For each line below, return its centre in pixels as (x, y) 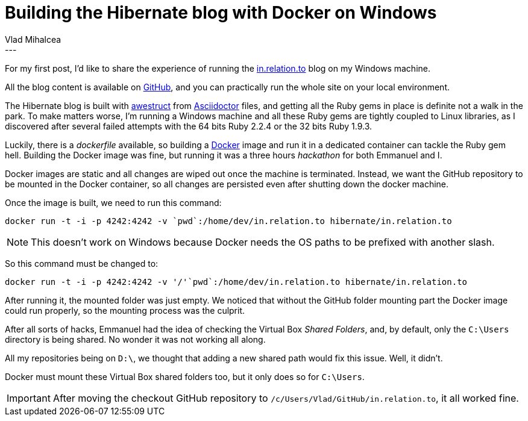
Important (29, 398)
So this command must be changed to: (82, 263)
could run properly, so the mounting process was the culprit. (125, 310)
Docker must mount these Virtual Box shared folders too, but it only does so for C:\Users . (185, 376)
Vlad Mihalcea (33, 39)
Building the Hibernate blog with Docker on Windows (221, 13)
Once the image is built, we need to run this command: (113, 202)
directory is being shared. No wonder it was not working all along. (135, 339)
